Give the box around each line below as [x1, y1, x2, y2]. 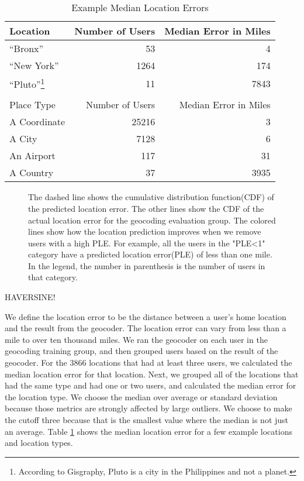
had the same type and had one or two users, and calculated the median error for [5, 379, 296, 391]
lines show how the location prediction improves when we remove [28, 225, 261, 238]
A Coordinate [9, 115, 65, 129]
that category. [28, 271, 78, 283]
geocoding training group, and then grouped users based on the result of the [5, 345, 278, 357]
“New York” [9, 59, 59, 72]
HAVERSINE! [5, 291, 56, 303]
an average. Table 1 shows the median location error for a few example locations [5, 425, 292, 437]
